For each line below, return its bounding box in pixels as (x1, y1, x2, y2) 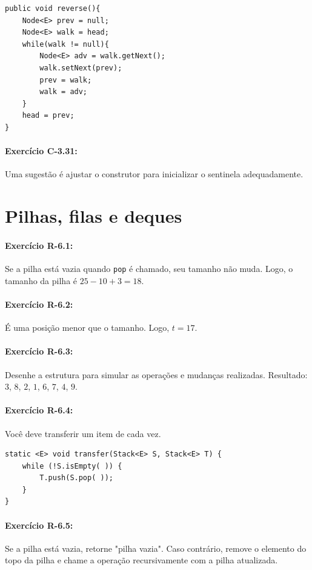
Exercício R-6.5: (5, 518, 73, 531)
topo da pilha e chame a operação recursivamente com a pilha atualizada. (5, 554, 278, 566)
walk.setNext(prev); (39, 63, 122, 72)
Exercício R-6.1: (5, 239, 73, 251)
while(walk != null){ (22, 39, 109, 49)
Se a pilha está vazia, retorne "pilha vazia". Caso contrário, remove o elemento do (5, 541, 307, 554)
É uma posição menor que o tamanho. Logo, (5, 321, 170, 334)
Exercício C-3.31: (5, 144, 78, 157)
